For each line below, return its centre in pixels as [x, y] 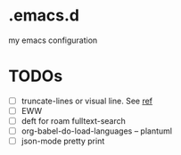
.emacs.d [44, 16]
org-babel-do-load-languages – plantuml [97, 131]
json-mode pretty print [63, 141]
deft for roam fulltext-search [74, 121]
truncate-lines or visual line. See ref [87, 101]
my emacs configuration [53, 40]
